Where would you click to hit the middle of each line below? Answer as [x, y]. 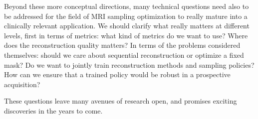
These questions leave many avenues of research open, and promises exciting [121, 101]
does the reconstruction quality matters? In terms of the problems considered [122, 45]
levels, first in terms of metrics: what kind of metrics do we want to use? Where [126, 35]
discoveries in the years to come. [53, 110]
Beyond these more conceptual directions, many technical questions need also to [127, 6]
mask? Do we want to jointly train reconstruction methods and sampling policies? [129, 64]
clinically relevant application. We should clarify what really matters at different [127, 26]
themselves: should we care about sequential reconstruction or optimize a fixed [124, 55]
